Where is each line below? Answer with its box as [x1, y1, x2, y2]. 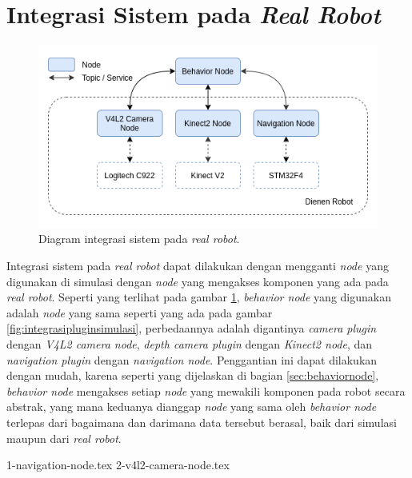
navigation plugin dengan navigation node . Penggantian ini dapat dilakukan [6, 351, 378, 368]
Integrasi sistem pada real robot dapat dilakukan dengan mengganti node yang [6, 257, 389, 273]
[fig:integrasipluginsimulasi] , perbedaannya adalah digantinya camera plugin [6, 320, 377, 337]
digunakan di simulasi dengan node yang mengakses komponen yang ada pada [6, 273, 389, 289]
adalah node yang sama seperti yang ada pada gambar [6, 304, 273, 321]
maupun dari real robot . [6, 429, 122, 446]
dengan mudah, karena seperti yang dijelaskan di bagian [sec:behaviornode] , [6, 367, 379, 384]
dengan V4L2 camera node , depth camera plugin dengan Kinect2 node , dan [6, 335, 373, 352]
